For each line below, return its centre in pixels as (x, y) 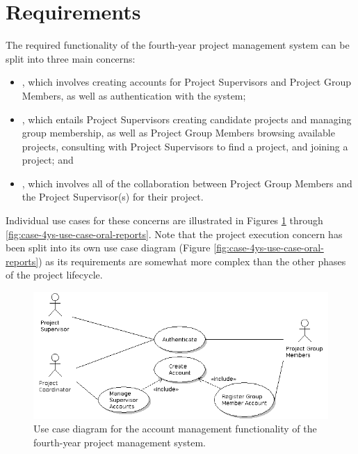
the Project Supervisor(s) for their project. (113, 197)
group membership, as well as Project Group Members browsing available (178, 133)
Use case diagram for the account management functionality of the (175, 429)
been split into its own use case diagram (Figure (108, 248)
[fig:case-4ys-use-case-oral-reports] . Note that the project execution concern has (174, 234)
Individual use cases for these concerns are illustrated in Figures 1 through (164, 220)
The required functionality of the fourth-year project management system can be (178, 45)
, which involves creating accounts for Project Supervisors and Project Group (187, 82)
